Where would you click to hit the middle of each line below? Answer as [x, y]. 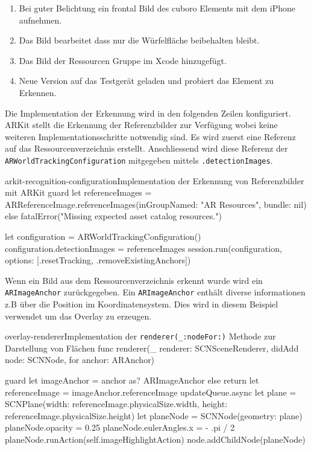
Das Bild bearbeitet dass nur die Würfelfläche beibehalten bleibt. [139, 40]
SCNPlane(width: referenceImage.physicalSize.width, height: [116, 404]
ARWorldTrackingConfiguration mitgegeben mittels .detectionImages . [139, 160]
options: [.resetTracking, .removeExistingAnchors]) [98, 260]
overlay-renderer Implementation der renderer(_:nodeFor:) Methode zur [140, 336]
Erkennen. [38, 92]
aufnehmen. [40, 20]
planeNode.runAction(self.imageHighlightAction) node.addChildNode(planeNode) [155, 439]
